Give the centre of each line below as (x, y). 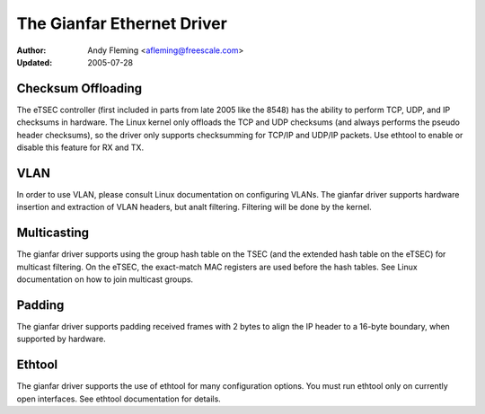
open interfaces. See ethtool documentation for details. (119, 399)
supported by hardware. (62, 339)
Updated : (35, 62)
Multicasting (53, 233)
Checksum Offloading (79, 88)
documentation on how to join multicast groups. (105, 279)
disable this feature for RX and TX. (80, 147)
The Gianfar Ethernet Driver (122, 23)
